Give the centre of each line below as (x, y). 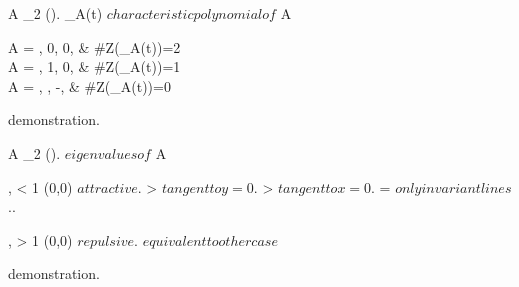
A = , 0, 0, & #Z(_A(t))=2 (94, 46)
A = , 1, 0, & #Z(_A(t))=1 (94, 66)
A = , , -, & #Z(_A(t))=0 (89, 85)
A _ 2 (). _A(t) (55, 13)
